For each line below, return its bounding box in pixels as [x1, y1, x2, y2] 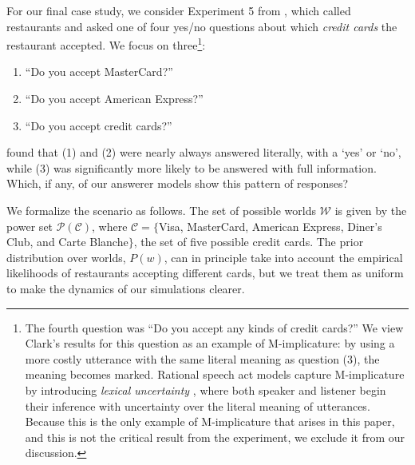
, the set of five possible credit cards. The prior [133, 233, 364, 250]
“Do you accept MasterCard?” [25, 63, 173, 80]
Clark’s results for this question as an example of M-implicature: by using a [25, 335, 395, 352]
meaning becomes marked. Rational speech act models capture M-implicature [25, 366, 405, 383]
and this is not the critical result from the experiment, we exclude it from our [25, 428, 405, 445]
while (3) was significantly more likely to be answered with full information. [6, 159, 377, 176]
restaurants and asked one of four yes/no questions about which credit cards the [6, 18, 397, 34]
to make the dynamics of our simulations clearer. [6, 280, 245, 296]
